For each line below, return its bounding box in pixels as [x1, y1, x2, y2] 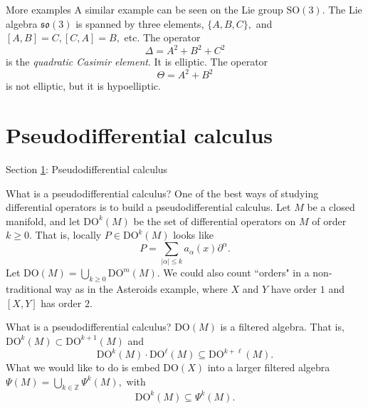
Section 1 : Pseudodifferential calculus [6, 162, 168, 177]
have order [270, 281, 317, 296]
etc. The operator [124, 30, 201, 45]
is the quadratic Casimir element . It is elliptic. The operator [6, 54, 268, 69]
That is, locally [35, 227, 102, 242]
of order [312, 213, 347, 228]
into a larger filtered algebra [207, 360, 330, 375]
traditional [6, 281, 52, 296]
